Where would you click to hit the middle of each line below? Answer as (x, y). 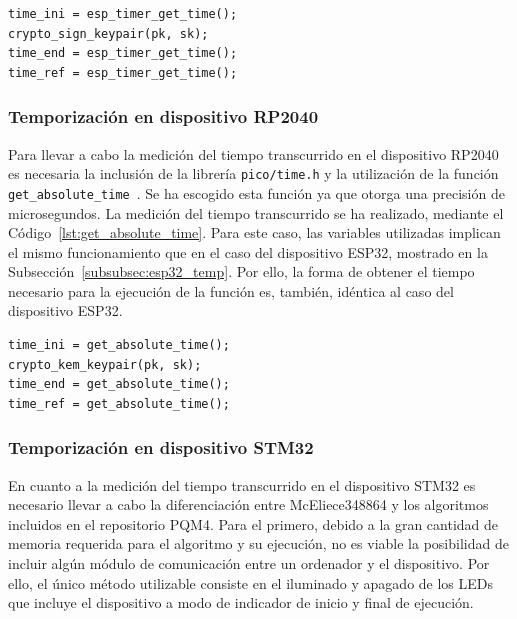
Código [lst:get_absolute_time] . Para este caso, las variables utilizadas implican (254, 232)
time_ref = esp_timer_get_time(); (123, 72)
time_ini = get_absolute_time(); (119, 345)
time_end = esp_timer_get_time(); (123, 53)
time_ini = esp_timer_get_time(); (123, 14)
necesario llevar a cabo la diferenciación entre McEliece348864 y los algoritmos (248, 504)
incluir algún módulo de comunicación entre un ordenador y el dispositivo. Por (249, 563)
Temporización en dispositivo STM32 (161, 447)
